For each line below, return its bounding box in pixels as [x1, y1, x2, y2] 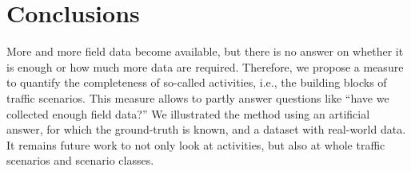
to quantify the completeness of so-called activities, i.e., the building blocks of [6, 74, 387, 91]
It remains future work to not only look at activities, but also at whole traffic [6, 136, 385, 153]
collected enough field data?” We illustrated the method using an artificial [6, 105, 370, 122]
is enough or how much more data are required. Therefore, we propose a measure [6, 58, 404, 75]
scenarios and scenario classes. [6, 152, 154, 169]
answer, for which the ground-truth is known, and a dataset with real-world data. [6, 121, 406, 138]
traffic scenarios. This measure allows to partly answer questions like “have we [6, 89, 389, 106]
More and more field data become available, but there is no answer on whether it [6, 43, 404, 60]
